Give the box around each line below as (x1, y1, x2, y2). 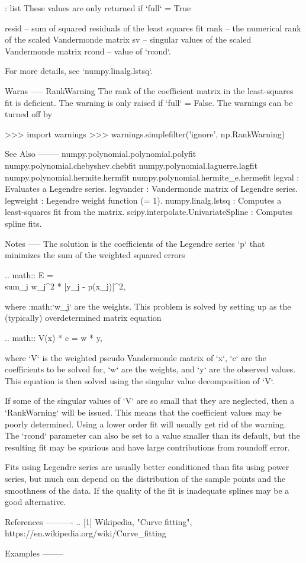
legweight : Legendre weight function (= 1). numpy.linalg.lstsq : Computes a (5, 194, 282, 206)
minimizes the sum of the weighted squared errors (5, 249, 185, 261)
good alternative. (5, 496, 66, 508)
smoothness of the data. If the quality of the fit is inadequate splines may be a (5, 484, 289, 496)
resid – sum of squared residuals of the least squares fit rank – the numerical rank (5, 21, 301, 34)
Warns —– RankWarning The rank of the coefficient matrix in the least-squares (5, 84, 294, 96)
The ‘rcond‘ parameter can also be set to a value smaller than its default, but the (5, 429, 300, 442)
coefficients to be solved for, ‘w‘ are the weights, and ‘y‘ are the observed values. (5, 363, 296, 375)
